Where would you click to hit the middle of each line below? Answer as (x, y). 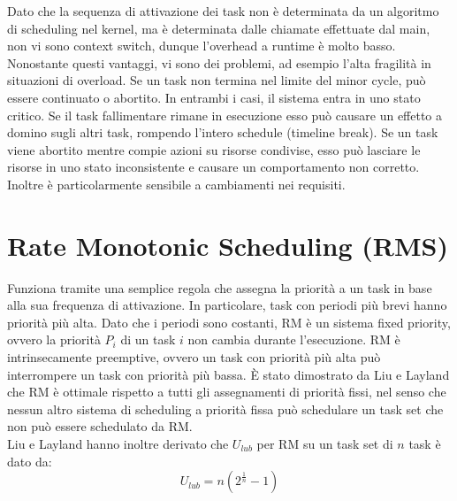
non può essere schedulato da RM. (100, 426)
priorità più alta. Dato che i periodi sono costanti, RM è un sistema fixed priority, (229, 322)
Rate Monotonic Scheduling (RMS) (228, 245)
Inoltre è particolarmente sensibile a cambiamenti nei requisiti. (176, 184)
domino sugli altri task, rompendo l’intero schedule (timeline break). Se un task (223, 132)
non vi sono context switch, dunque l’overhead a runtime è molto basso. (202, 46)
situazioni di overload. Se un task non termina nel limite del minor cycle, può (217, 80)
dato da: (30, 461)
